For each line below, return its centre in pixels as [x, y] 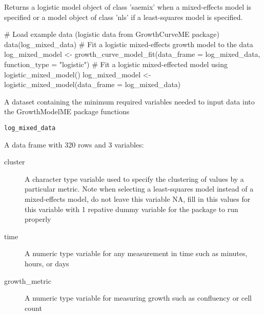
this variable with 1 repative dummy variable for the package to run [131, 209]
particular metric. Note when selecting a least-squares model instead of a [139, 189]
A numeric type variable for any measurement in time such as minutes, [136, 253]
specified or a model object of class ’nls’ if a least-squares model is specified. [124, 17]
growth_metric [28, 280]
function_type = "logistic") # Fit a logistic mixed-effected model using [116, 64]
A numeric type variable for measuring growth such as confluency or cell [138, 298]
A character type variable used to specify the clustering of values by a [134, 178]
